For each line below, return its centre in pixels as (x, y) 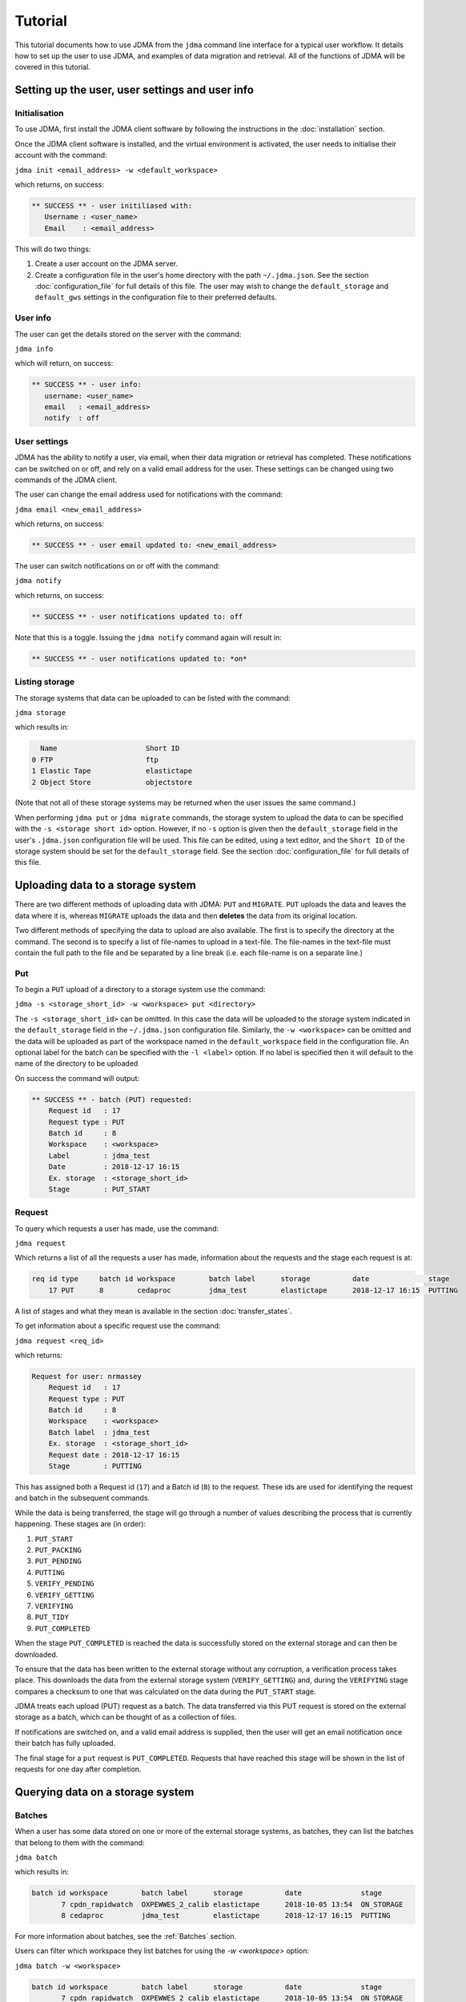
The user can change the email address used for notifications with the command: (149, 494)
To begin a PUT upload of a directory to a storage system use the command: (140, 990)
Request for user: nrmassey (86, 1376)
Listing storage (45, 682)
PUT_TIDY (52, 1617)
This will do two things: (53, 249)
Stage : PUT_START (99, 1189)
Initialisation (39, 114)
